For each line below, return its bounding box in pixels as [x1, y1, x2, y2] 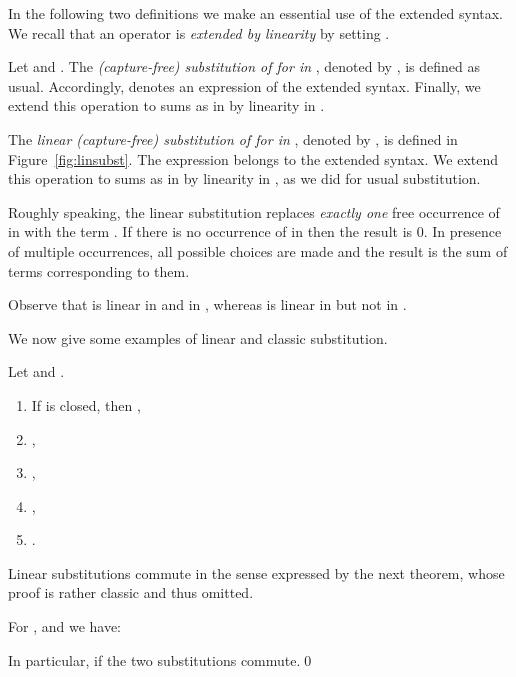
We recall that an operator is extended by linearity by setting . [8, 22, 390, 43]
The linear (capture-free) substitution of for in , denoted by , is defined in [8, 128, 458, 149]
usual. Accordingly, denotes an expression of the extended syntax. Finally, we [8, 75, 481, 96]
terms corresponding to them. [8, 260, 190, 281]
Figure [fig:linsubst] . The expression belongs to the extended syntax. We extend [8, 148, 498, 169]
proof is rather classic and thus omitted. [8, 582, 254, 603]
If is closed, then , [31, 394, 141, 415]
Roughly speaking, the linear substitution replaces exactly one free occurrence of [8, 201, 500, 222]
